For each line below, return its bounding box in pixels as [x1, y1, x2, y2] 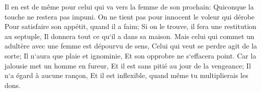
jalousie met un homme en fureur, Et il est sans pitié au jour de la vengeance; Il [5, 60, 251, 70]
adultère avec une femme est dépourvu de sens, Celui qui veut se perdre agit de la [5, 40, 257, 51]
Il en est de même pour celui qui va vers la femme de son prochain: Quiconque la [5, 1, 254, 11]
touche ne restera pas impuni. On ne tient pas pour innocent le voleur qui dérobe [5, 11, 255, 21]
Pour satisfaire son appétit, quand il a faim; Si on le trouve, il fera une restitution [5, 21, 256, 31]
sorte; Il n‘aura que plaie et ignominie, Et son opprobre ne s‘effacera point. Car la [5, 50, 256, 60]
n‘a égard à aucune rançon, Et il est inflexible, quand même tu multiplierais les [5, 70, 248, 80]
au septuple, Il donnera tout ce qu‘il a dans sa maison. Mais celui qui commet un [5, 30, 254, 41]
